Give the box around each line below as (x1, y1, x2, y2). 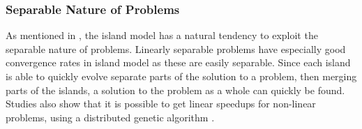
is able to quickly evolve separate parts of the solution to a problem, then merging (6, 69, 357, 83)
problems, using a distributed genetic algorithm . (6, 109, 215, 124)
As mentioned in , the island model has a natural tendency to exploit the (6, 28, 318, 43)
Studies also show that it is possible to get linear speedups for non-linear (6, 96, 316, 111)
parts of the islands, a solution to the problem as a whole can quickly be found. (6, 82, 345, 97)
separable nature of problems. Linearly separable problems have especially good (6, 41, 346, 56)
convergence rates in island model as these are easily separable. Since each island (6, 55, 351, 70)
